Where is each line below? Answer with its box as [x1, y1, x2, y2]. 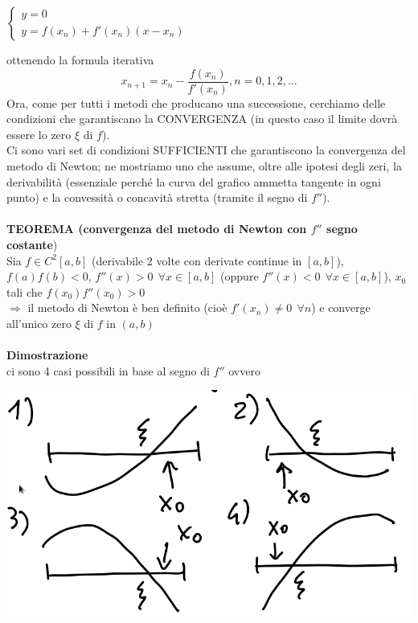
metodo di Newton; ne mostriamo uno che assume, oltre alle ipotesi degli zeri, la [6, 158, 402, 174]
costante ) [6, 236, 58, 252]
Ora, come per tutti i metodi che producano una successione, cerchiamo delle [6, 94, 386, 111]
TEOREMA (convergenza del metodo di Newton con [6, 220, 307, 237]
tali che [6, 283, 43, 300]
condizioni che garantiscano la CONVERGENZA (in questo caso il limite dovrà [6, 110, 398, 127]
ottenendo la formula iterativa [6, 51, 154, 68]
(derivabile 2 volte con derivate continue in [91, 252, 302, 268]
